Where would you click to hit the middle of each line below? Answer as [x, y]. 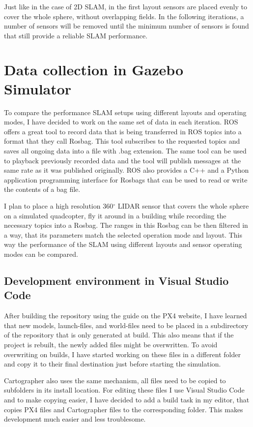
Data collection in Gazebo [94, 69]
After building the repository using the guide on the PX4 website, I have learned [126, 316]
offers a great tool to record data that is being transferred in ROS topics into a [123, 131]
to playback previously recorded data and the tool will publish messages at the [123, 160]
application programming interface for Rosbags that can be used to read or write [126, 179]
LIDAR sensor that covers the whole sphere [183, 206]
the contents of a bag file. [42, 189]
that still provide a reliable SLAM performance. [76, 35]
